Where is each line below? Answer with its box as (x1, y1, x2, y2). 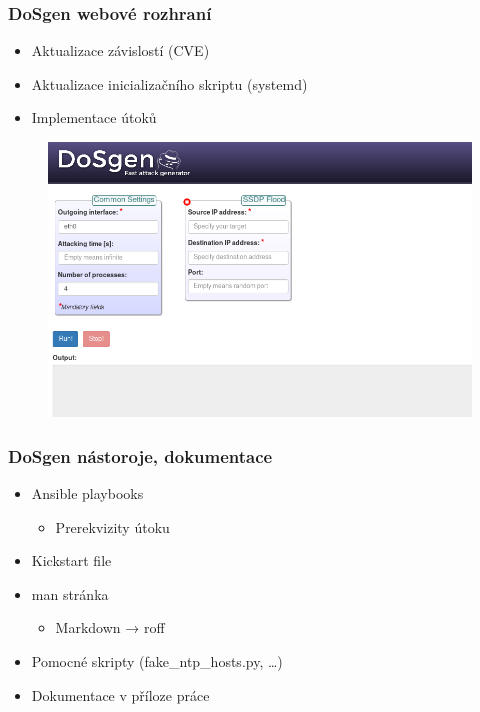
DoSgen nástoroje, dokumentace (8, 443, 273, 468)
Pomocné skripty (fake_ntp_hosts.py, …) (31, 651, 283, 672)
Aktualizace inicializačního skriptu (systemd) (31, 73, 308, 94)
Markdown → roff (55, 617, 165, 638)
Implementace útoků (31, 107, 157, 128)
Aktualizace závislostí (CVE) (31, 40, 210, 61)
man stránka (31, 583, 109, 604)
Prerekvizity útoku (55, 516, 170, 537)
